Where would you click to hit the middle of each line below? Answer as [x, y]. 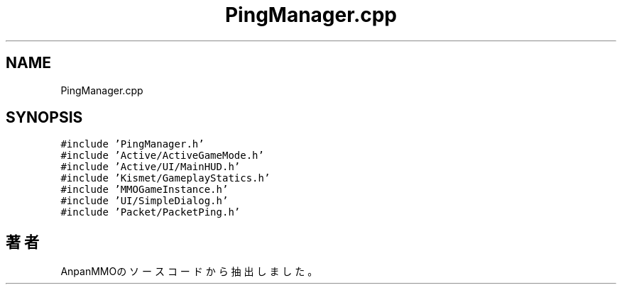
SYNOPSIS [44, 118]
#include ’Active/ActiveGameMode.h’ [162, 156]
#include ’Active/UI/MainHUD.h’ [151, 167]
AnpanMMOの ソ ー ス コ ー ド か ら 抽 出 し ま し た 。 [189, 272]
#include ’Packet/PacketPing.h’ [151, 212]
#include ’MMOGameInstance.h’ [144, 190]
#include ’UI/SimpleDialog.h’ [144, 201]
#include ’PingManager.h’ [132, 144]
